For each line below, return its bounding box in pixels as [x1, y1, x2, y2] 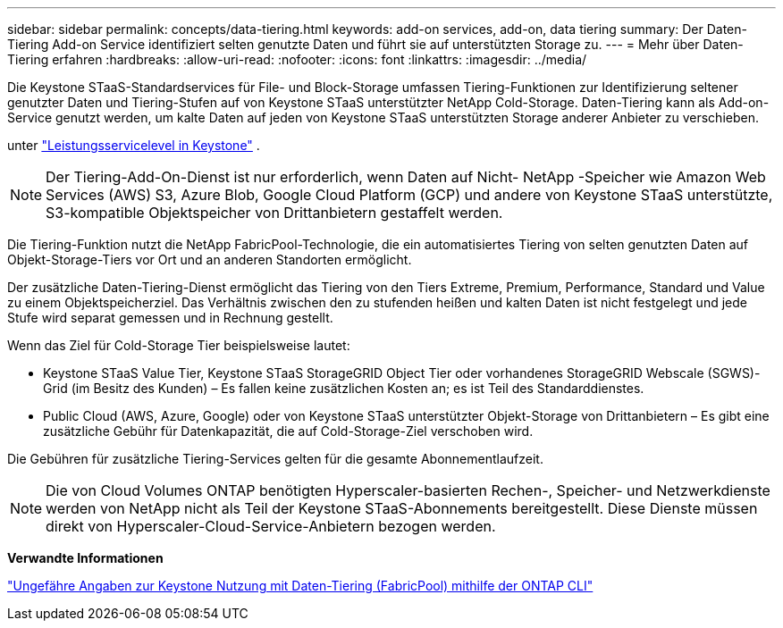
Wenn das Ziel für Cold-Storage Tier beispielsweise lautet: [7, 338, 350, 353]
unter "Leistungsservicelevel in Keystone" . [7, 138, 260, 153]
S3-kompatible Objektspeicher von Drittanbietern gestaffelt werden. [46, 204, 503, 222]
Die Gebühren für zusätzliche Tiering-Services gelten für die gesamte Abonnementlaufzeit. [7, 451, 543, 466]
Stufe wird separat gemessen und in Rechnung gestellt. [7, 310, 333, 325]
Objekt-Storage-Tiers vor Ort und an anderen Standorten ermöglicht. [7, 252, 412, 267]
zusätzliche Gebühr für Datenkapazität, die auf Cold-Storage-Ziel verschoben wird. [43, 423, 534, 439]
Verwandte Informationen [7, 550, 164, 565]
